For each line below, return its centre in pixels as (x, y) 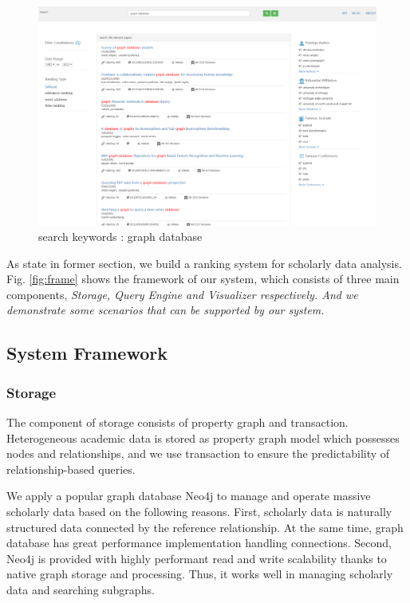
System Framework (87, 353)
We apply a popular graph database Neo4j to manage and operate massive (189, 496)
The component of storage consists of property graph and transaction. (177, 422)
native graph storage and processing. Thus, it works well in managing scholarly (200, 574)
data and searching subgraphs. (81, 590)
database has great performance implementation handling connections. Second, (199, 543)
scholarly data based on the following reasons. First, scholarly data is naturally (199, 512)
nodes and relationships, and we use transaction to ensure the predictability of (198, 453)
